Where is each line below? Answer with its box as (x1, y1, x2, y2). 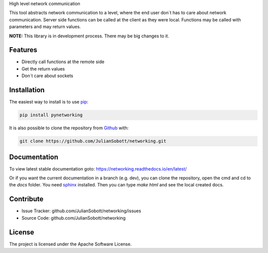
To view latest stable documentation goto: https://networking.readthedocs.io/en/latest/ (9, 166, 187, 171)
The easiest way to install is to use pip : (9, 99, 89, 105)
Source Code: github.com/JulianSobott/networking (21, 215, 126, 221)
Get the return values (21, 66, 65, 72)
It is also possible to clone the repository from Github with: (9, 125, 129, 131)
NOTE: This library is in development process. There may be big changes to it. (9, 33, 170, 39)
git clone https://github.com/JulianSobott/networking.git (19, 138, 166, 144)
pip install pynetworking (19, 112, 83, 118)
